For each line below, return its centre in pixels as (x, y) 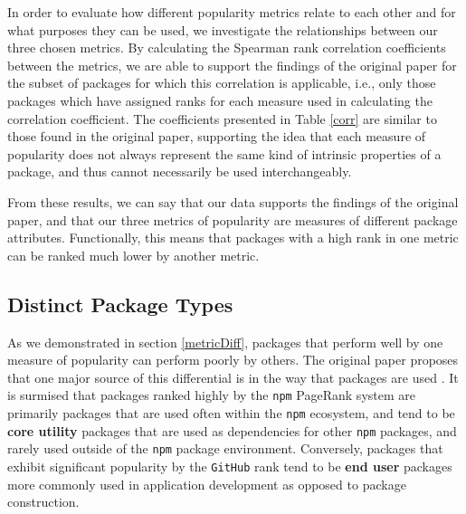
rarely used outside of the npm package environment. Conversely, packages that (225, 448)
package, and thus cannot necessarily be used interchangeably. (180, 171)
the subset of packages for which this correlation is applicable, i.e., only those (222, 83)
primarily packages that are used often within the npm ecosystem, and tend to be (231, 412)
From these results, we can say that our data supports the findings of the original (233, 201)
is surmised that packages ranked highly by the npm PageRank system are (211, 395)
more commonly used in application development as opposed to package (207, 484)
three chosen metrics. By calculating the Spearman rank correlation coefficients (227, 48)
